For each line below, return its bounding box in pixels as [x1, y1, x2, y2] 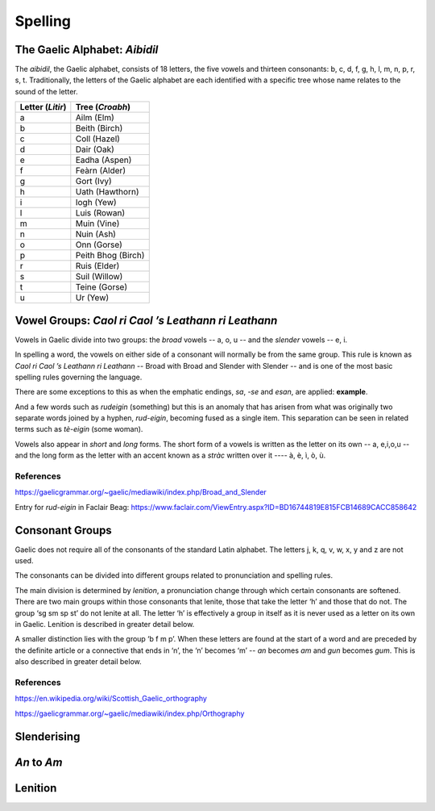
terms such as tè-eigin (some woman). [14, 424, 143, 434]
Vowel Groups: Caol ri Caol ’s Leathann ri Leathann [14, 313, 278, 327]
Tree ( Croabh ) [75, 102, 130, 113]
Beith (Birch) [75, 123, 123, 134]
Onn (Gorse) [75, 239, 122, 250]
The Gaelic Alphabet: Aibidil [14, 43, 159, 56]
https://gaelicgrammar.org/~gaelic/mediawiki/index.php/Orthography [14, 709, 245, 718]
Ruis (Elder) [75, 261, 120, 272]
